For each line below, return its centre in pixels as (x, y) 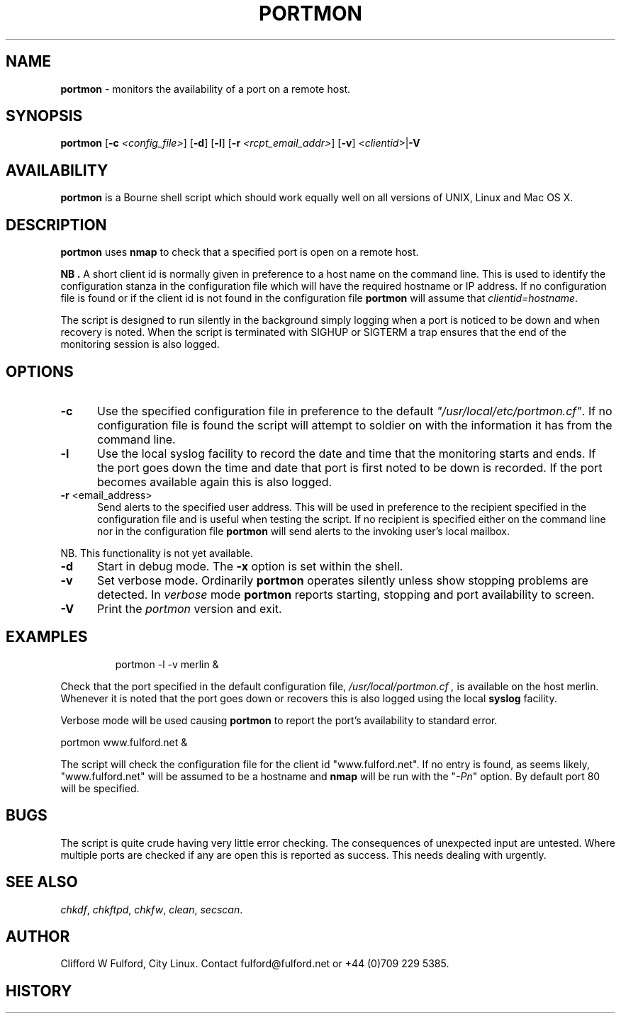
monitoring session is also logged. (140, 344)
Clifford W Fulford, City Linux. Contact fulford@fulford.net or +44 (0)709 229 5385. (255, 964)
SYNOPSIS (44, 116)
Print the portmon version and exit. (189, 608)
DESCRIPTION (56, 225)
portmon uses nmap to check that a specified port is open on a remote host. (240, 252)
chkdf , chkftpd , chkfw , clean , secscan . (152, 909)
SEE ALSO (42, 882)
